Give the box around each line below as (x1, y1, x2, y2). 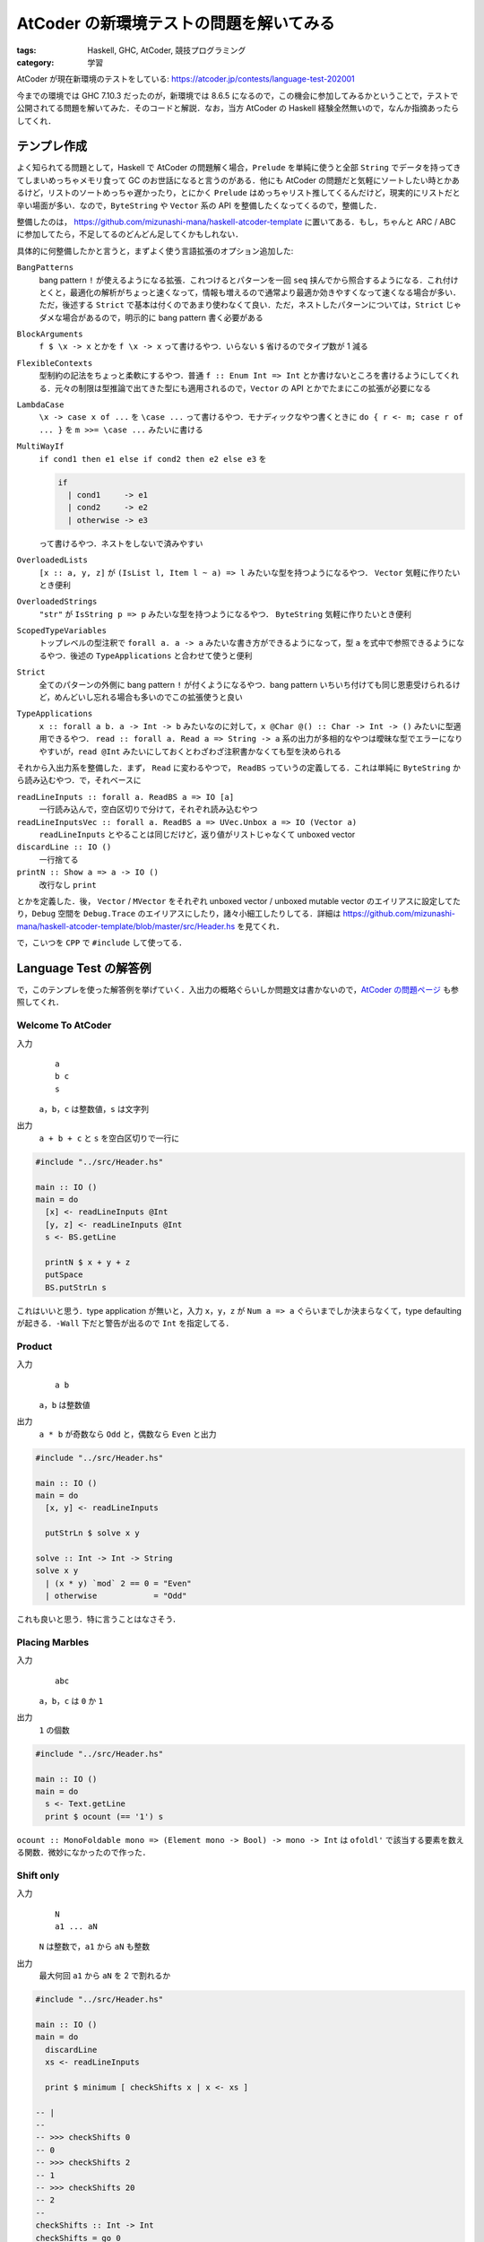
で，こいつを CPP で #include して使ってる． (16, 937, 187, 948)
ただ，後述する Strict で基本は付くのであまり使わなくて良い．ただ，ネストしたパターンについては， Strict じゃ (39, 300, 462, 310)
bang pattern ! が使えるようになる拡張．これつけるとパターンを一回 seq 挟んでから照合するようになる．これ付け (39, 274, 459, 285)
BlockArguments (16, 329, 84, 340)
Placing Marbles (16, 1636, 90, 1648)
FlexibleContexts (16, 358, 93, 368)
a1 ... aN (55, 1922, 98, 1932)
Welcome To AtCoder (16, 1019, 112, 1031)
